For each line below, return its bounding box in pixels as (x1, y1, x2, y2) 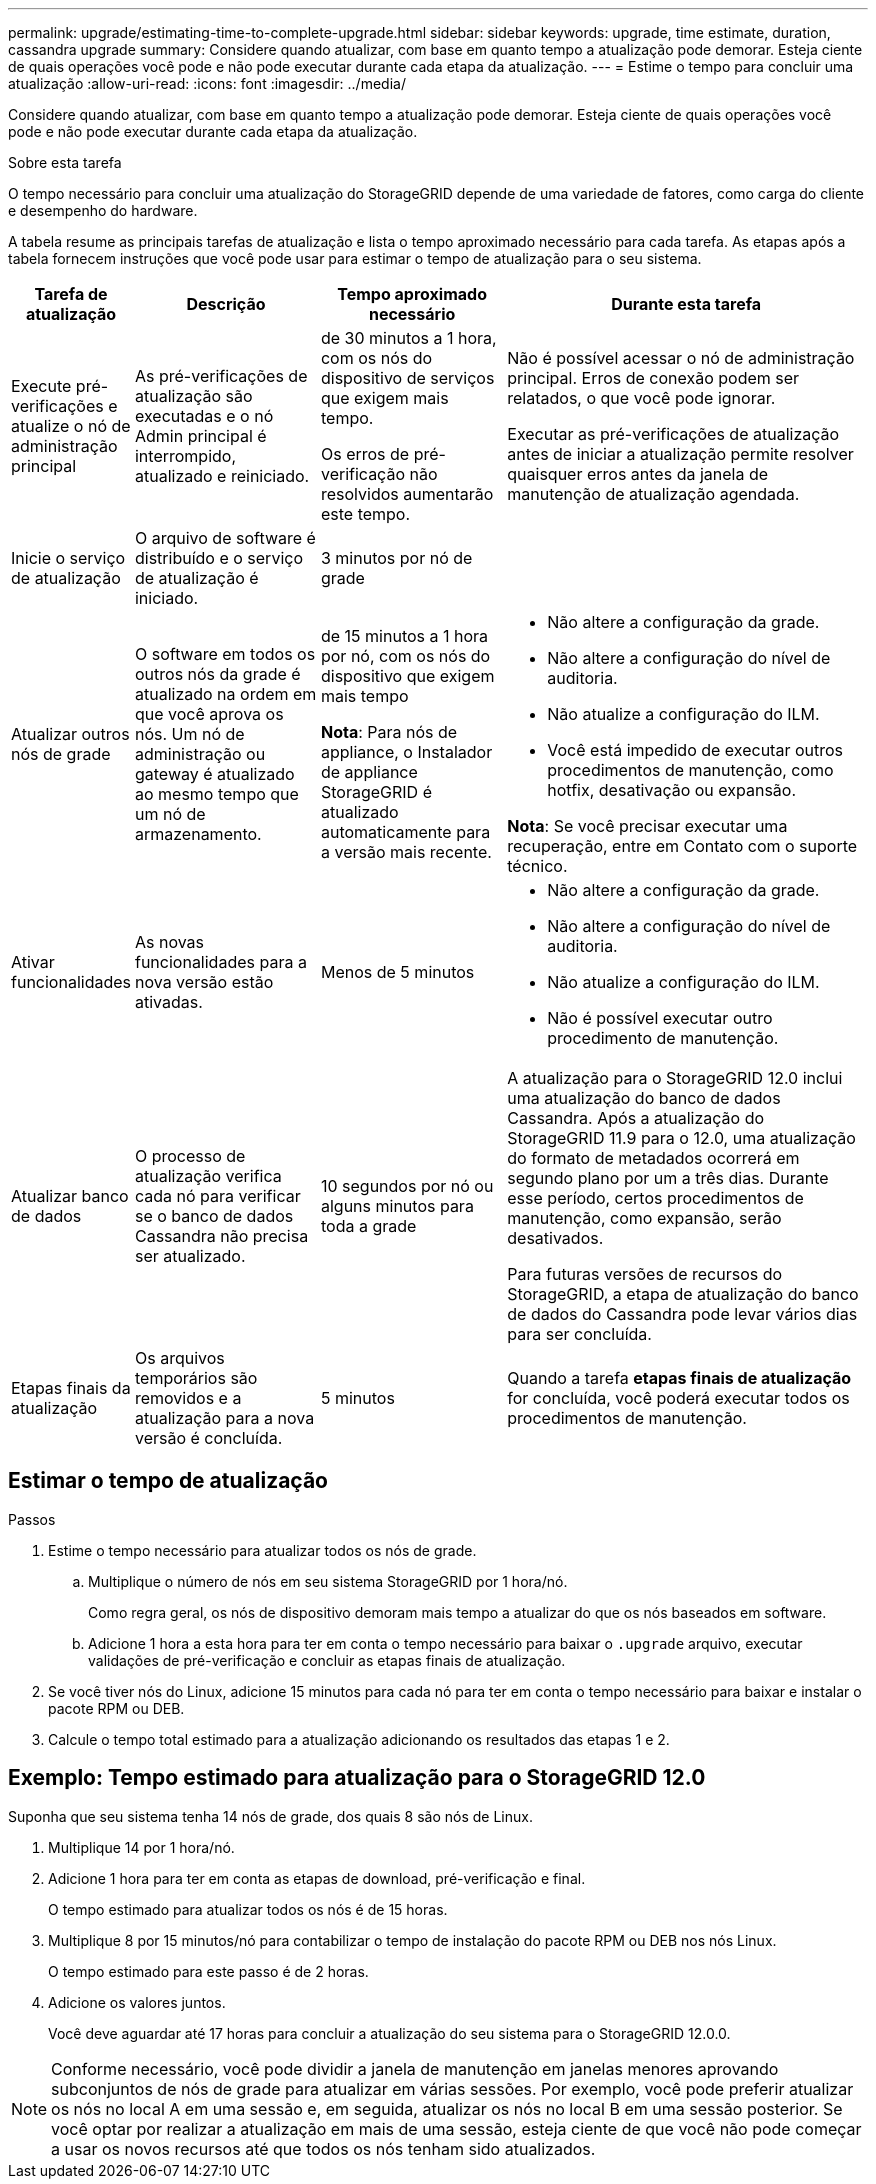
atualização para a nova (134, 1408, 315, 1428)
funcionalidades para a (134, 952, 307, 972)
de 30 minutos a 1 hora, (320, 328, 497, 348)
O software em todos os (134, 644, 316, 664)
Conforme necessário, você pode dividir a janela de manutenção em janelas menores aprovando (51, 2058, 779, 2079)
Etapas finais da (11, 1378, 131, 1398)
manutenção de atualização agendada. (507, 484, 800, 504)
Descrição (186, 294, 266, 314)
